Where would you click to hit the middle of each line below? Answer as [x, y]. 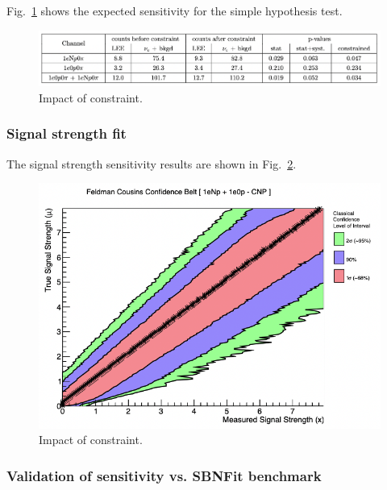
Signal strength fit [67, 133]
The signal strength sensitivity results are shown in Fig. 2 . [152, 163]
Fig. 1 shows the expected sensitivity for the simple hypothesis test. [175, 10]
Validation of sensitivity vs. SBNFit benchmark [164, 475]
